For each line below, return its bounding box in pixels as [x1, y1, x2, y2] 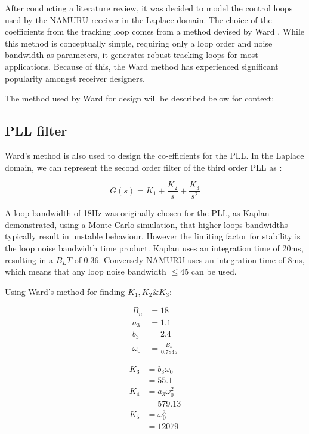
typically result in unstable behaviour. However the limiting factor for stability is [5, 230, 301, 242]
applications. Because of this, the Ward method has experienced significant [5, 60, 279, 72]
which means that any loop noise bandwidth [5, 265, 166, 278]
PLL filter [5, 121, 67, 140]
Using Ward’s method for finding [5, 285, 125, 297]
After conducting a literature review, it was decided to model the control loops [5, 2, 293, 14]
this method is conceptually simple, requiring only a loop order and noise [5, 36, 273, 49]
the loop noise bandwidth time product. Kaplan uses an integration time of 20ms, [5, 241, 304, 254]
